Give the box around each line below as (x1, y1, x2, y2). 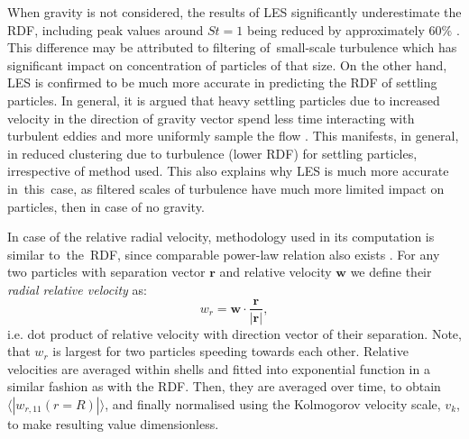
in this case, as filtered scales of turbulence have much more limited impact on (7, 178, 445, 197)
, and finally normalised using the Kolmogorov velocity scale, (105, 394, 441, 413)
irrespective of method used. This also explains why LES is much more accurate (7, 161, 449, 180)
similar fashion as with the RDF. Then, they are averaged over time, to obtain (7, 377, 441, 396)
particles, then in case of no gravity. (7, 197, 205, 215)
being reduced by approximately (246, 20, 425, 39)
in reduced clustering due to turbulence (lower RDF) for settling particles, (7, 143, 418, 162)
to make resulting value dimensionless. (7, 414, 219, 433)
